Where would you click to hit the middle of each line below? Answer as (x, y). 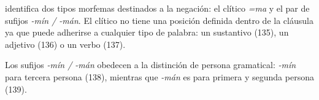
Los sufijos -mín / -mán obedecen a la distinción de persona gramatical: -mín (151, 65)
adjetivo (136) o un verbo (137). (65, 44)
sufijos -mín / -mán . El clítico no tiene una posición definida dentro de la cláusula (159, 20)
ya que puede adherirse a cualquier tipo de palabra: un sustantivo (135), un (147, 32)
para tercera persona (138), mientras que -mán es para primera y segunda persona (159, 76)
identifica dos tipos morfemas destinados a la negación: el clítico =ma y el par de (157, 8)
